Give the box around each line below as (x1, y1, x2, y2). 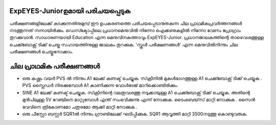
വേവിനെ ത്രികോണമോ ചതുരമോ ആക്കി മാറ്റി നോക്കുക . (22, 104, 137, 110)
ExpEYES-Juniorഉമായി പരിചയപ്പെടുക (9, 7, 130, 15)
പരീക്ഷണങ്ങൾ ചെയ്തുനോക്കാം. (9, 49, 74, 55)
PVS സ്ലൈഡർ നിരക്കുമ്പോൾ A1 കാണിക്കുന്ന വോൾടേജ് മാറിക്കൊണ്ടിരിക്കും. (22, 82, 178, 88)
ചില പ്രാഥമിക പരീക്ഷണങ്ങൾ (9, 61, 100, 71)
